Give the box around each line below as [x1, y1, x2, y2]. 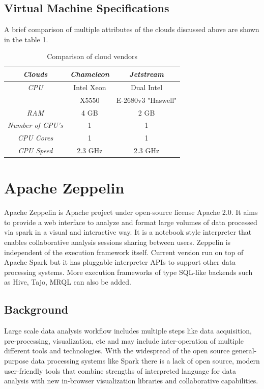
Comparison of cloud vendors [47, 51, 138, 62]
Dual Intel [131, 81, 163, 92]
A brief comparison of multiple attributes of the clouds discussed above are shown [4, 24, 259, 35]
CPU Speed [18, 145, 53, 156]
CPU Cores [17, 132, 53, 143]
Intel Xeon [73, 81, 106, 92]
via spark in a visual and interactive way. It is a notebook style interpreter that [4, 227, 252, 237]
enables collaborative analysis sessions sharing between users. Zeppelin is [4, 237, 231, 247]
